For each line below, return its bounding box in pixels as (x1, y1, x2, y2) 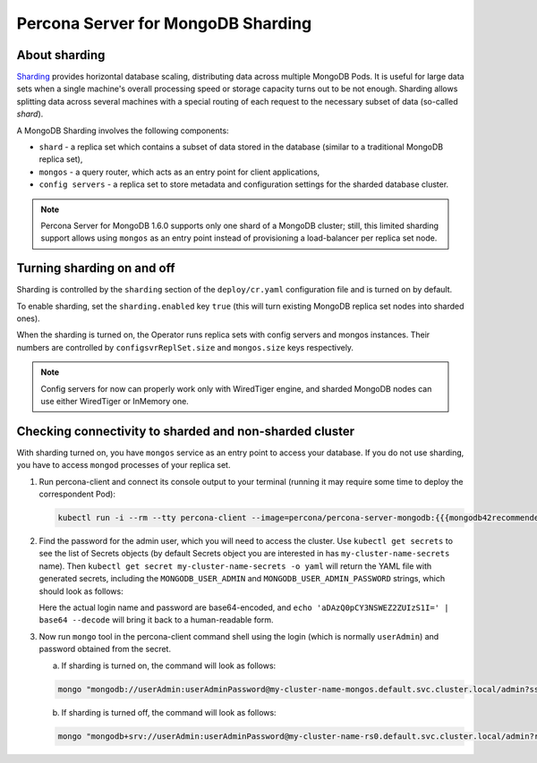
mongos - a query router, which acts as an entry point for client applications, (38, 166, 320, 177)
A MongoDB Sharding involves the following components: (16, 125, 229, 136)
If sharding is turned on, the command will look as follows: (61, 660, 277, 671)
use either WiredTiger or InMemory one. (40, 396, 190, 406)
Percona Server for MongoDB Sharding (16, 13, 312, 33)
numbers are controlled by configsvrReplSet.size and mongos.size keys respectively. (16, 342, 354, 352)
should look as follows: (38, 586, 124, 597)
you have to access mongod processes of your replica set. (16, 460, 231, 471)
